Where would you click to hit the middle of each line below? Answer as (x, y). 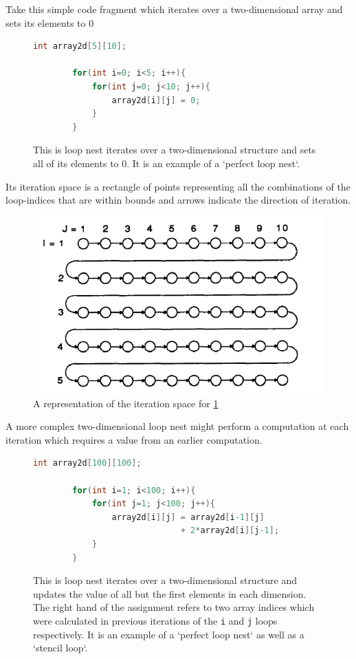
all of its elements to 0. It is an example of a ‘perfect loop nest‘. (167, 163)
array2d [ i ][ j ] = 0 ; (156, 100)
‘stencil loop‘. (60, 648)
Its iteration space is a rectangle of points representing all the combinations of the (178, 186)
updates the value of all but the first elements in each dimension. (170, 593)
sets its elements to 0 (50, 22)
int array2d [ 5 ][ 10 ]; (80, 46)
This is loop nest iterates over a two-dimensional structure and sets (175, 150)
